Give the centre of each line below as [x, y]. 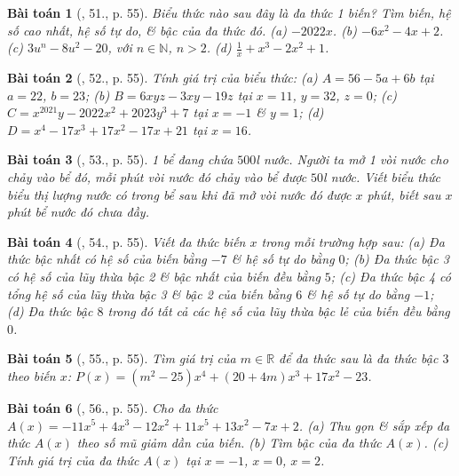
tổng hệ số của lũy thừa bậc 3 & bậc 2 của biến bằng [150, 294]
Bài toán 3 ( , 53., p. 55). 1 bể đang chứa [120, 159]
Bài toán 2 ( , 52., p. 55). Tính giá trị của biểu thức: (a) [162, 78]
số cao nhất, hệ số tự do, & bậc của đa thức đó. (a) [147, 30]
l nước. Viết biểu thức [382, 176]
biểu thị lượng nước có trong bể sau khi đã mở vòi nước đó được [179, 194]
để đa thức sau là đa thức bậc [359, 358]
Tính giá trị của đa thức [73, 460]
